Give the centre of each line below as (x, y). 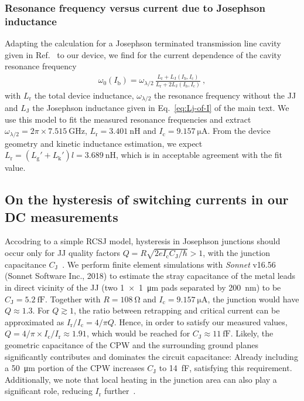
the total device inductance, (84, 95)
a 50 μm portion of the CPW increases (75, 368)
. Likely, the (252, 333)
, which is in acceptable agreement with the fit (199, 155)
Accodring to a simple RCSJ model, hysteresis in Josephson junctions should (143, 241)
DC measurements (62, 216)
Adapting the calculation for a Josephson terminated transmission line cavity (143, 43)
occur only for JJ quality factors (62, 253)
